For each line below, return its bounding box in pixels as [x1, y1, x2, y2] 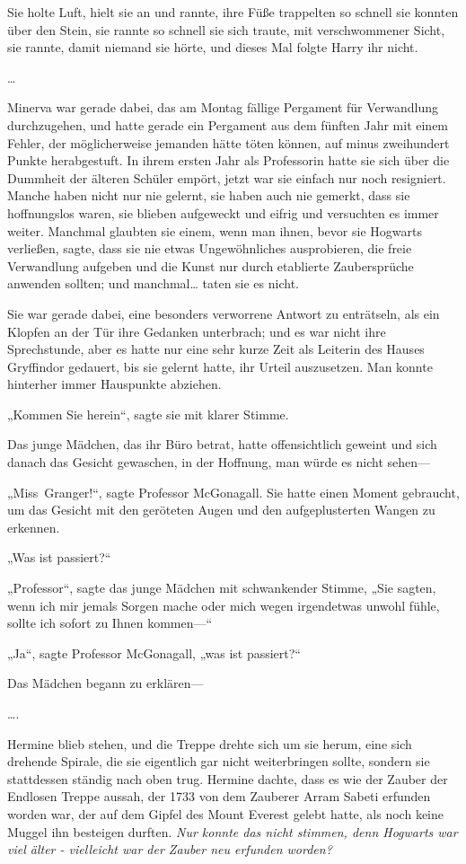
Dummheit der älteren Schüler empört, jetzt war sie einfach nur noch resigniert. [7, 168, 446, 187]
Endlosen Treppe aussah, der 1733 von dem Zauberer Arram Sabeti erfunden [7, 787, 431, 806]
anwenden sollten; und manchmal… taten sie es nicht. [7, 274, 299, 293]
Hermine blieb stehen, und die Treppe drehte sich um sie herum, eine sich [7, 734, 412, 753]
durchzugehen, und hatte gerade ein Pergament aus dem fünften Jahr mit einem [7, 115, 449, 134]
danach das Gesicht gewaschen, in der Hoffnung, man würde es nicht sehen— [7, 453, 431, 472]
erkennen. [7, 517, 60, 536]
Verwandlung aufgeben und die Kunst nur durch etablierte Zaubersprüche [7, 256, 414, 275]
